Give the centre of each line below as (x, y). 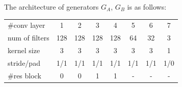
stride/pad (24, 62)
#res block (24, 75)
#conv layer (27, 25)
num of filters (29, 38)
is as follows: (147, 7)
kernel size (24, 50)
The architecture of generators (51, 7)
